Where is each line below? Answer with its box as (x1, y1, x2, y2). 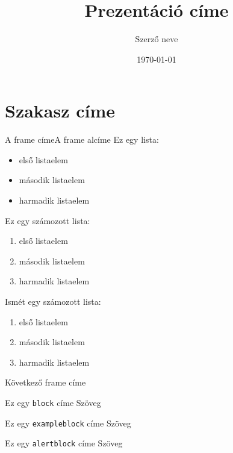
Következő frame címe (5, 376, 86, 389)
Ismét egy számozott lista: (5, 295, 101, 307)
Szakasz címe (5, 98, 116, 123)
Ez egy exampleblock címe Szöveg (5, 416, 131, 429)
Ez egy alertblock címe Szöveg (5, 437, 123, 449)
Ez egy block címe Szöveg (5, 396, 101, 408)
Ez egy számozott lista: (5, 214, 90, 226)
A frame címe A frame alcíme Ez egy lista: (5, 133, 159, 146)
